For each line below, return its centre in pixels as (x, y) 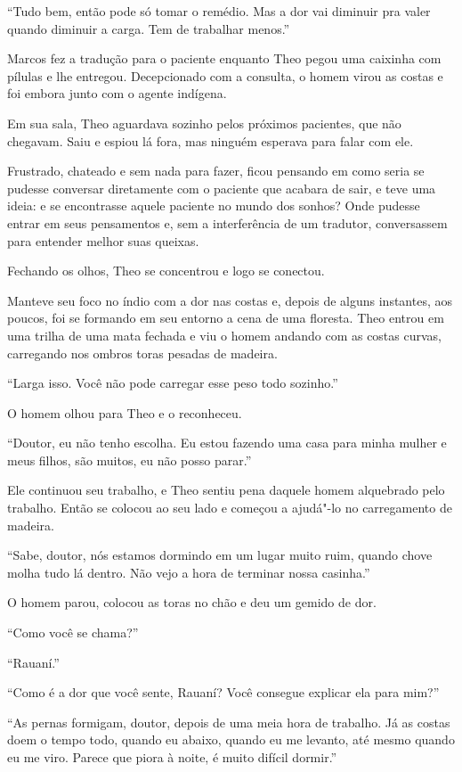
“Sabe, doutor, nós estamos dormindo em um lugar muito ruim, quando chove (220, 555)
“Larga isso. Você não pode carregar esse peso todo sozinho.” (173, 383)
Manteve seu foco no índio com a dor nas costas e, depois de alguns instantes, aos (230, 300)
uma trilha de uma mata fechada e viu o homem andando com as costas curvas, (224, 335)
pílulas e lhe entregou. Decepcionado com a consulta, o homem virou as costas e (225, 75)
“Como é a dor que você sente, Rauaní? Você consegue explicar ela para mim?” (223, 692)
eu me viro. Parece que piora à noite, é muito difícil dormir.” (172, 757)
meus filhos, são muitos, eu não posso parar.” (130, 460)
